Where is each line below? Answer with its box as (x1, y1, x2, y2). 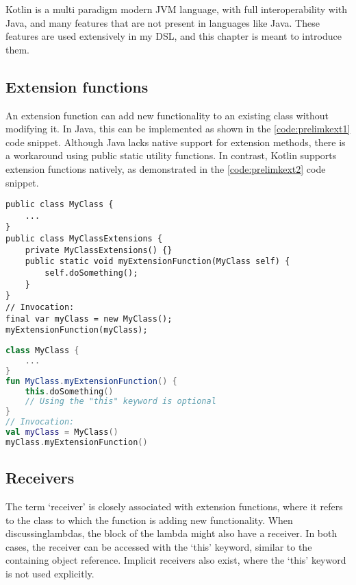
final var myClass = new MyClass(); (5, 313, 173, 324)
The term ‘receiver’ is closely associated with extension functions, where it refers (5, 499, 343, 513)
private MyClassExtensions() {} (25, 245, 173, 255)
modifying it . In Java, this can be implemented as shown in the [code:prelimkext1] (5, 121, 351, 136)
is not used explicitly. (5, 566, 94, 580)
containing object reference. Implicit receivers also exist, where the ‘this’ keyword (5, 553, 346, 567)
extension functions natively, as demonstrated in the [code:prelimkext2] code (5, 161, 326, 176)
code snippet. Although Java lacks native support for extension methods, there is (5, 134, 346, 149)
